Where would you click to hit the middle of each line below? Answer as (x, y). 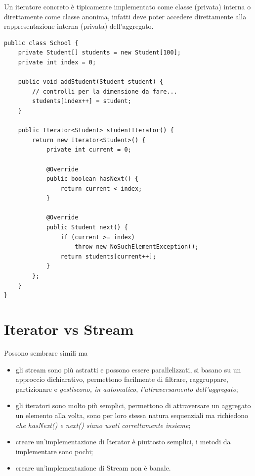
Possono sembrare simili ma (46, 352)
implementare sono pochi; (54, 451)
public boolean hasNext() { (92, 179)
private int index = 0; (57, 62)
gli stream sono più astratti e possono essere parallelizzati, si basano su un (128, 369)
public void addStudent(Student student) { (91, 82)
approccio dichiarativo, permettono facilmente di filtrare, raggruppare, (122, 379)
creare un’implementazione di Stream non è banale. (93, 468)
